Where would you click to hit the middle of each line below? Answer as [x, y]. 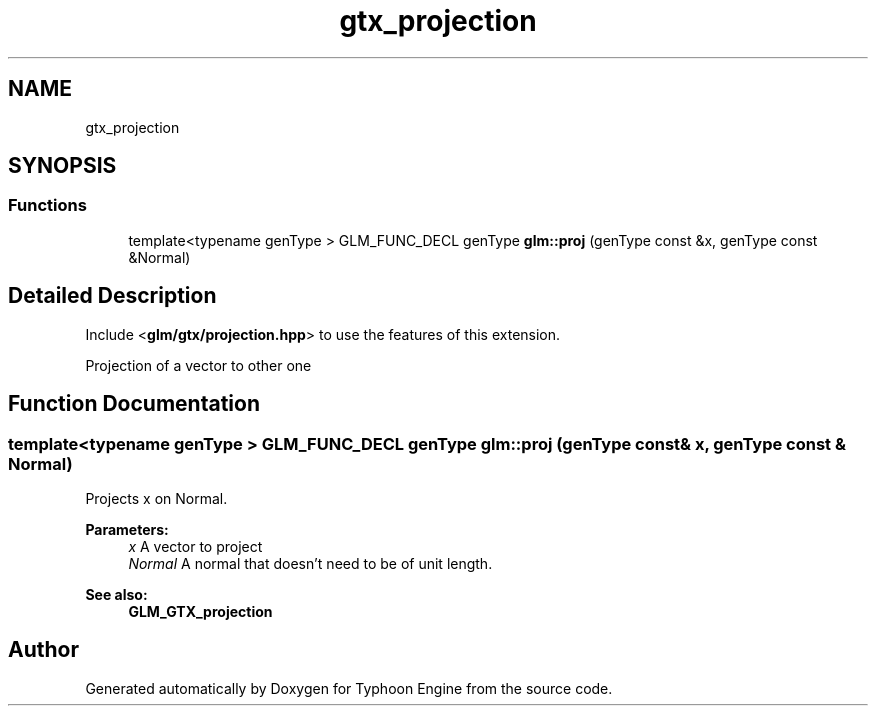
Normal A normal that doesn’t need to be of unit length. [310, 563]
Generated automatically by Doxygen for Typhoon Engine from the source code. [349, 688]
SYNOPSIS [62, 166]
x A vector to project [195, 546]
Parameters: [127, 529]
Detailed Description [112, 296]
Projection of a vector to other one [198, 365]
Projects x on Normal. [156, 498]
